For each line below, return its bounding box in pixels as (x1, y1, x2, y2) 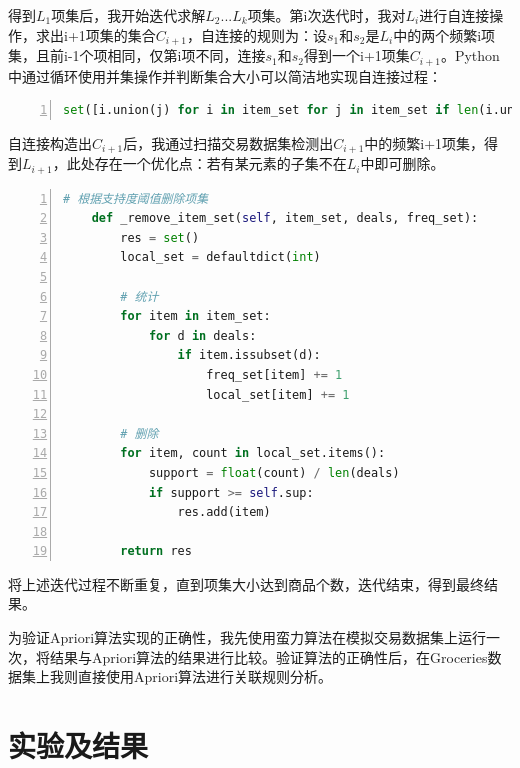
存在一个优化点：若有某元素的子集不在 (94, 153, 347, 174)
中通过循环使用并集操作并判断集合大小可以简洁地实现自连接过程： (8, 65, 442, 86)
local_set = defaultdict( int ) (120, 250, 321, 265)
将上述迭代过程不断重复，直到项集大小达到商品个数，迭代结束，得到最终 (8, 573, 484, 594)
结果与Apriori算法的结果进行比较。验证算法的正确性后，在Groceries (49, 646, 488, 667)
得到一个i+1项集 (303, 45, 410, 66)
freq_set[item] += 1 (206, 367, 343, 382)
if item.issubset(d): (177, 348, 321, 363)
